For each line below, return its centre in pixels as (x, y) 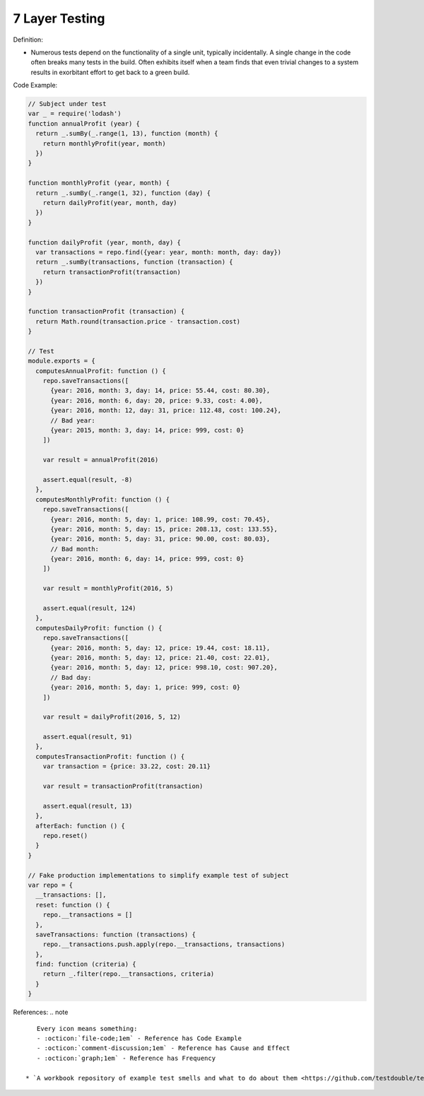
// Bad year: (73, 420)
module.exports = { (61, 361)
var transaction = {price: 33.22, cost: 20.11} (127, 766)
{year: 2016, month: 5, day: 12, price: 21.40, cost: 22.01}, (160, 658)
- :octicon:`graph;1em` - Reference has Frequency (126, 1058)
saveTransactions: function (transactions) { (116, 934)
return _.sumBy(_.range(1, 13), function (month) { (127, 134)
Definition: (28, 40)
